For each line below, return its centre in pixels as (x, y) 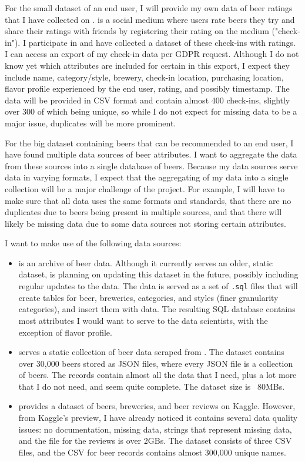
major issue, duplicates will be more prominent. (91, 123)
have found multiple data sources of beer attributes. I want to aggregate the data (151, 154)
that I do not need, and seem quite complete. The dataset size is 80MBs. (152, 386)
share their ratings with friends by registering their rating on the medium (137, 31)
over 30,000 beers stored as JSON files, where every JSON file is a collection (156, 363)
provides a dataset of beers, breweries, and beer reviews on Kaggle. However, (157, 406)
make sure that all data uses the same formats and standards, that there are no (148, 200)
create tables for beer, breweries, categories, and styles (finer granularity (148, 297)
